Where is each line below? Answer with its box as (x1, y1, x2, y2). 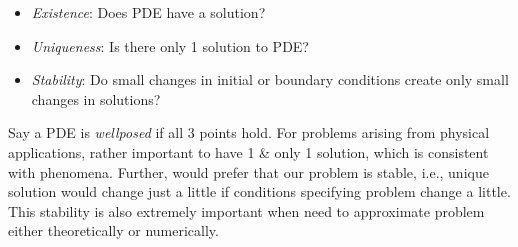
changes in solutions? (31, 88, 161, 109)
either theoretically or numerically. (8, 220, 219, 241)
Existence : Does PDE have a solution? (31, 2, 266, 22)
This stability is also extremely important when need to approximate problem (8, 200, 485, 221)
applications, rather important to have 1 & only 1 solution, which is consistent (8, 141, 489, 162)
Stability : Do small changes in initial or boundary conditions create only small (31, 69, 509, 90)
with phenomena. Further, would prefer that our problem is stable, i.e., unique (8, 161, 489, 182)
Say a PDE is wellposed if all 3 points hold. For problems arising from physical (8, 122, 490, 143)
